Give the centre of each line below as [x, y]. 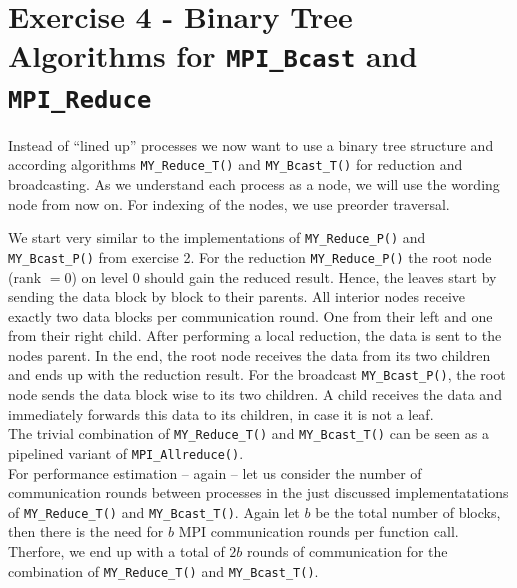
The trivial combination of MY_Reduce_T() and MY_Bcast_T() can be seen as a [248, 433]
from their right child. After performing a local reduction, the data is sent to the [255, 335]
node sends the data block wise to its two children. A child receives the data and [255, 394]
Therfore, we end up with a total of [116, 551]
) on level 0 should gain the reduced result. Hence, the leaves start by [284, 276]
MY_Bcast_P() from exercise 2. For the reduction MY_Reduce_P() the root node [250, 256]
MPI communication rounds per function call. [318, 531]
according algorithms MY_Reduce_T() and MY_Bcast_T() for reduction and [235, 164]
